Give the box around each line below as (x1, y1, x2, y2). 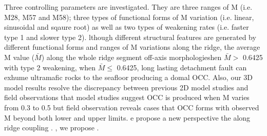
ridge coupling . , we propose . (4, 122, 99, 133)
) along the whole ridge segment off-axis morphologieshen (41, 51, 222, 62)
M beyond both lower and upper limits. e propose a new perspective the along (4, 112, 251, 123)
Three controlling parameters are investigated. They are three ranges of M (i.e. (4, 2, 253, 12)
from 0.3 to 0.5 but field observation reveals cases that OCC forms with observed (4, 102, 259, 112)
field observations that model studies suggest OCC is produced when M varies (4, 92, 250, 103)
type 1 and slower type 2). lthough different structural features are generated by (4, 31, 256, 42)
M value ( (4, 51, 35, 62)
